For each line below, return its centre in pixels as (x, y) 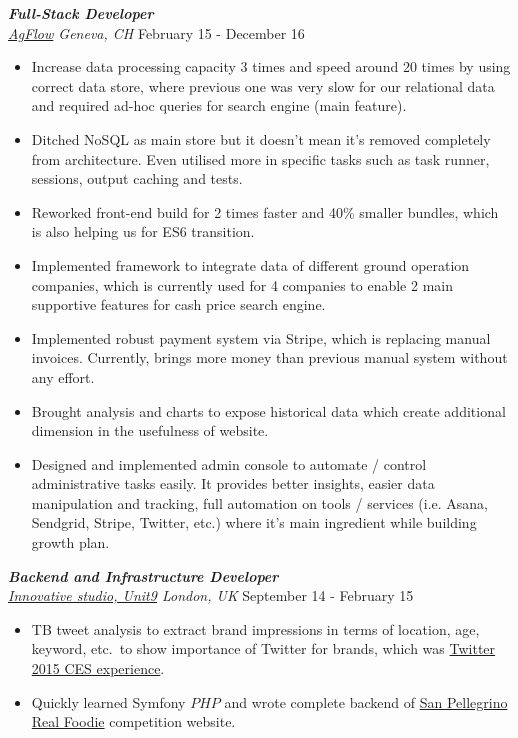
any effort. (63, 376)
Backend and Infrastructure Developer (143, 575)
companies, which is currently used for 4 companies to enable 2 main (242, 284)
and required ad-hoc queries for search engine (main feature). (219, 105)
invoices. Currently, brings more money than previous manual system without (269, 357)
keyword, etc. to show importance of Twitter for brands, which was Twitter (263, 648)
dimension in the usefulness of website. (150, 430)
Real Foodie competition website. (133, 721)
